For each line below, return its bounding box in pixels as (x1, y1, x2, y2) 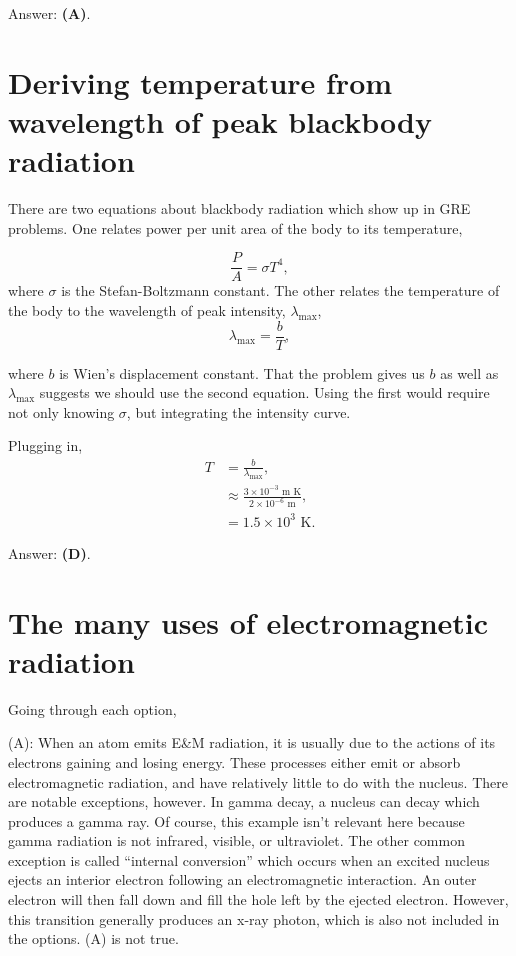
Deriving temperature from (8, 61, 393, 102)
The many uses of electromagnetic (8, 601, 489, 642)
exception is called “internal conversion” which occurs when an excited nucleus (8, 849, 490, 870)
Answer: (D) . (8, 542, 91, 563)
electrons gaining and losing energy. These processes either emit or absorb (8, 751, 461, 772)
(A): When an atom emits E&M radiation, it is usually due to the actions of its (8, 732, 496, 753)
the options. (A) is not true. (8, 928, 179, 949)
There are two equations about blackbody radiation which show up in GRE (8, 198, 471, 219)
